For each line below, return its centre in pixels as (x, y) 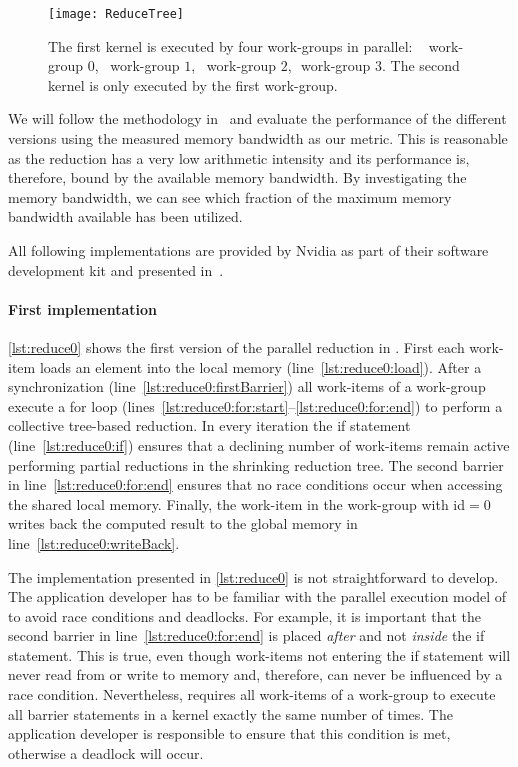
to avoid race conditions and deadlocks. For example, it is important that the (245, 615)
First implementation (82, 308)
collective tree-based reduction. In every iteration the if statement (209, 425)
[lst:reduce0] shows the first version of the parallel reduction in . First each (236, 346)
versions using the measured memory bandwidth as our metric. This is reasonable (258, 138)
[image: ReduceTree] (116, 14)
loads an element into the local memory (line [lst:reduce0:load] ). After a (260, 366)
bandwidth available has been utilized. (125, 216)
